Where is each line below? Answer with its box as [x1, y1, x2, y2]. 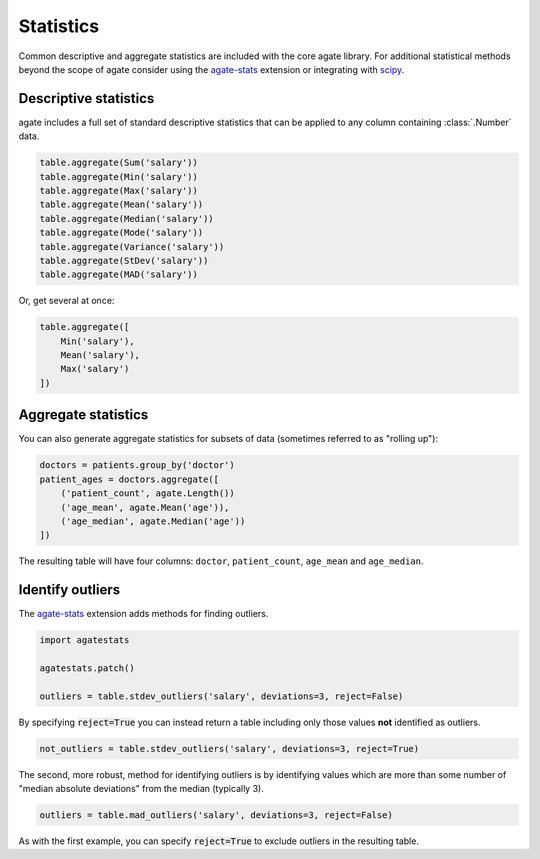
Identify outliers [18, 581, 120, 599]
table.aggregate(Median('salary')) [39, 213, 214, 224]
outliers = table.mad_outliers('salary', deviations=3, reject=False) [39, 810, 394, 821]
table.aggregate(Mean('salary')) [39, 199, 204, 210]
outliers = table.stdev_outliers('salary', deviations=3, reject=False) [39, 690, 404, 702]
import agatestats [39, 635, 130, 646]
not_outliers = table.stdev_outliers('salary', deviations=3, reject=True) [39, 743, 420, 754]
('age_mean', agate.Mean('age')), [60, 501, 230, 513]
